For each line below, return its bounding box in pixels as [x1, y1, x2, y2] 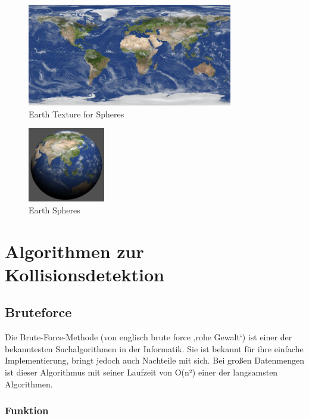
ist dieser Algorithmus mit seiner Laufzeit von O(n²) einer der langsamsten [5, 365, 278, 378]
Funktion [5, 403, 49, 418]
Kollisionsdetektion [5, 262, 164, 286]
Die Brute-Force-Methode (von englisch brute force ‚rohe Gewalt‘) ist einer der [5, 331, 292, 343]
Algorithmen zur [5, 238, 144, 263]
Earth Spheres [29, 203, 80, 216]
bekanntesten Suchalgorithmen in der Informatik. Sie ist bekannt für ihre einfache [5, 342, 304, 355]
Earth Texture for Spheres [29, 107, 124, 120]
